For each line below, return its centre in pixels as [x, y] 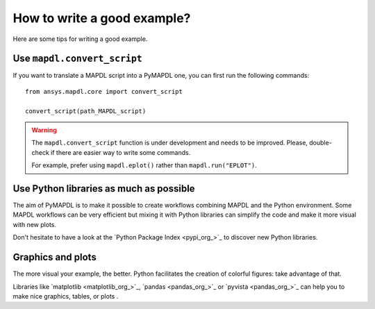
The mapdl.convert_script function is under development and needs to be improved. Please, [170, 143]
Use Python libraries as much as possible [104, 189]
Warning [44, 130]
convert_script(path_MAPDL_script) [86, 111]
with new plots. [35, 224]
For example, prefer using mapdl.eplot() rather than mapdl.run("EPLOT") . [144, 165]
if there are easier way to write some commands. [121, 152]
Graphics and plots [55, 257]
